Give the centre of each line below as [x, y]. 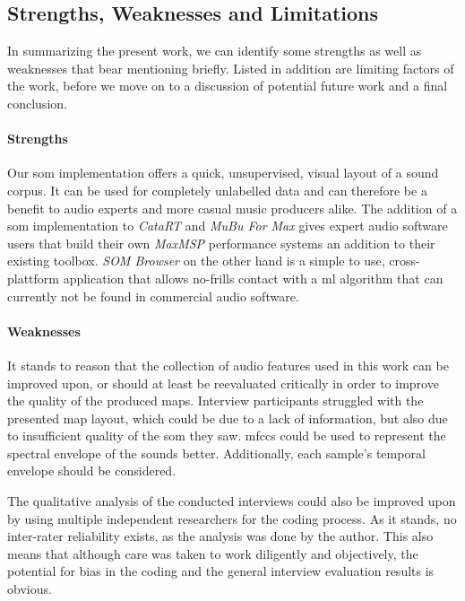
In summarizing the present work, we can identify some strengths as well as [215, 51]
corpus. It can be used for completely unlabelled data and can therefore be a [217, 190]
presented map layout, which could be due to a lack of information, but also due [228, 418]
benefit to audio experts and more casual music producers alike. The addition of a [232, 208]
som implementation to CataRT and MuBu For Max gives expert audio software [228, 226]
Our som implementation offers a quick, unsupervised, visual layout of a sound [223, 173]
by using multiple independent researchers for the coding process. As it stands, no [232, 518]
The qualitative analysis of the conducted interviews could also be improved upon [232, 501]
